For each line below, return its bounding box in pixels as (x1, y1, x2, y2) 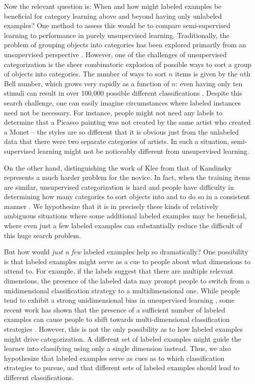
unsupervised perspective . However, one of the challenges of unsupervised (4, 49, 227, 59)
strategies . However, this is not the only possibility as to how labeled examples (4, 324, 243, 334)
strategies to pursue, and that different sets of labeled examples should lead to (4, 362, 240, 373)
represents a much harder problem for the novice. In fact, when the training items (4, 172, 251, 182)
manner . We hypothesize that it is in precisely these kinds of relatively (4, 201, 219, 211)
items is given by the (175, 69, 238, 79)
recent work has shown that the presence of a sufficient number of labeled (4, 304, 226, 314)
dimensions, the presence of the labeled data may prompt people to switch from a (4, 276, 250, 286)
